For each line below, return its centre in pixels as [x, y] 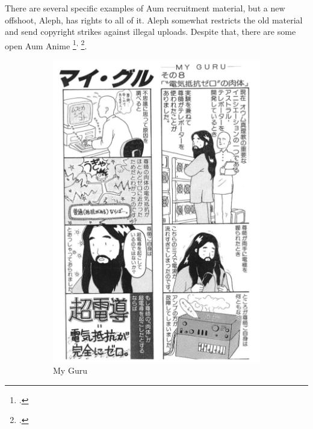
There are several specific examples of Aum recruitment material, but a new [145, 8]
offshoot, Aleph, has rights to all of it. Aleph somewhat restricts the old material [154, 20]
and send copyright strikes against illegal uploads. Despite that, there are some [150, 32]
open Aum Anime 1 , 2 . [46, 44]
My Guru [70, 370]
